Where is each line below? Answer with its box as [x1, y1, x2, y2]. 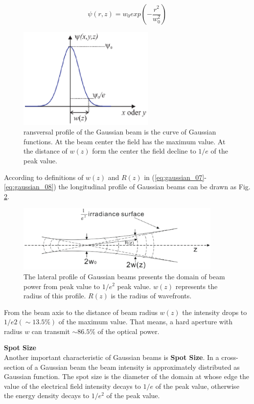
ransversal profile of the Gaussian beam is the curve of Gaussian [23, 127, 216, 137]
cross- [221, 352, 238, 362]
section [4, 361, 25, 372]
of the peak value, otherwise [155, 381, 239, 391]
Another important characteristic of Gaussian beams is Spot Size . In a [4, 352, 219, 362]
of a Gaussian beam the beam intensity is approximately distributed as [26, 361, 240, 372]
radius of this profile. [23, 291, 86, 301]
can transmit [31, 326, 70, 336]
